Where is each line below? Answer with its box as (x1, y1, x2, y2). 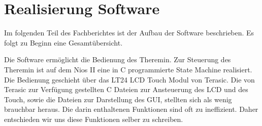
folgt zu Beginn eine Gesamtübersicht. (4, 37, 123, 48)
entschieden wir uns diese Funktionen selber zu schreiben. (4, 113, 183, 124)
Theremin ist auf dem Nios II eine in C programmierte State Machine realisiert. (4, 64, 252, 74)
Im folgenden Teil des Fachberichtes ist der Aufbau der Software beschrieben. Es (4, 27, 254, 38)
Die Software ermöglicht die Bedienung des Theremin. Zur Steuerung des (4, 54, 231, 65)
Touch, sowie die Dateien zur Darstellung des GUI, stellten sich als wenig (4, 94, 232, 104)
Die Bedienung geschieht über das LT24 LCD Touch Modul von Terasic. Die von (4, 74, 255, 85)
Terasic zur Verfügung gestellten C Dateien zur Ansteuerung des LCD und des (4, 84, 248, 95)
